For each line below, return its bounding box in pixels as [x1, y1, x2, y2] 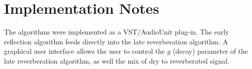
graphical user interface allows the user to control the [4, 46, 165, 56]
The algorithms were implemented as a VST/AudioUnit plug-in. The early [4, 27, 229, 37]
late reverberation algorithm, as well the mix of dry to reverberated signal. [4, 55, 230, 66]
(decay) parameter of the [173, 46, 248, 56]
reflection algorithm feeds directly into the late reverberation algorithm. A [4, 36, 228, 46]
